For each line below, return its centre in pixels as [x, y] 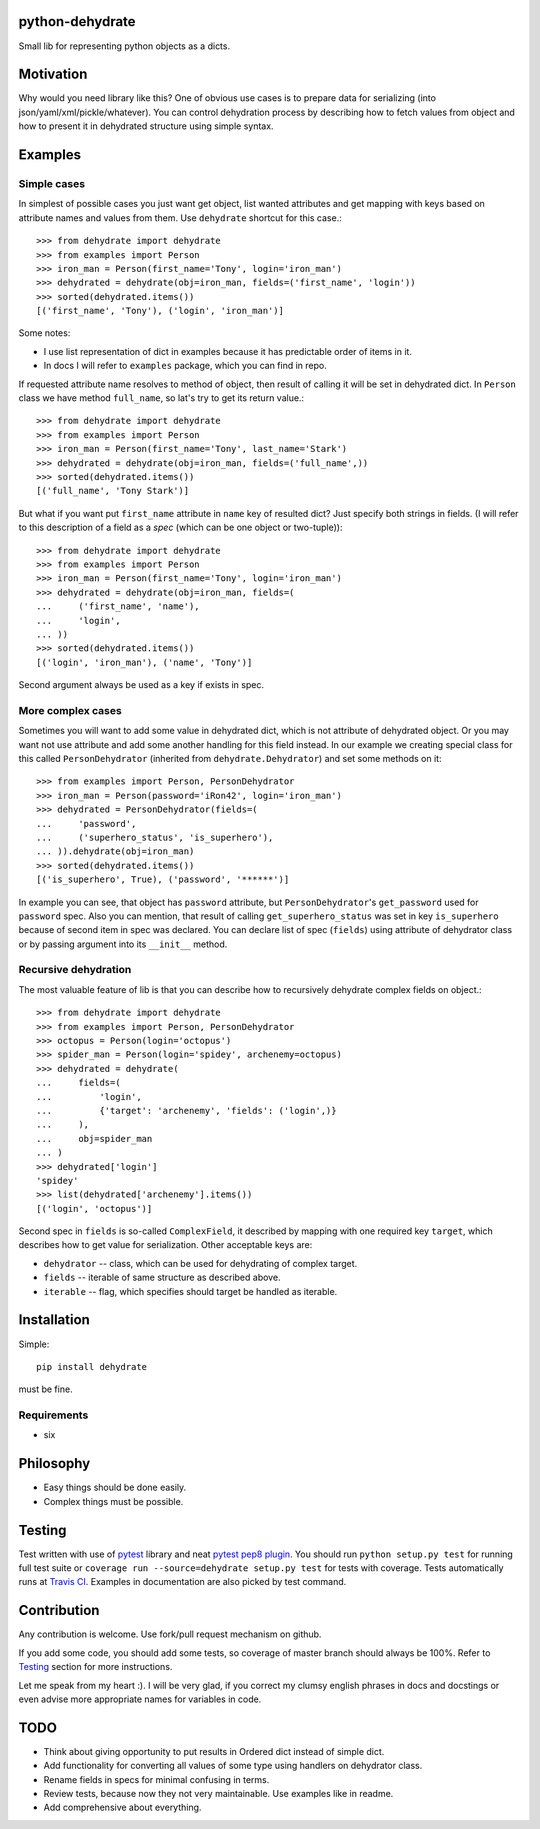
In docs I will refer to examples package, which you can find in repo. [185, 366]
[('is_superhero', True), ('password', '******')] [163, 879]
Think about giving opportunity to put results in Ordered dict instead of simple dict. [214, 1751]
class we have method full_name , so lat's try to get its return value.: [161, 398]
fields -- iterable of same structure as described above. [162, 1277]
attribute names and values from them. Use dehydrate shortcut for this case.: [180, 217]
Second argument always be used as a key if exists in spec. [141, 685]
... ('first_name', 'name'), [118, 606]
